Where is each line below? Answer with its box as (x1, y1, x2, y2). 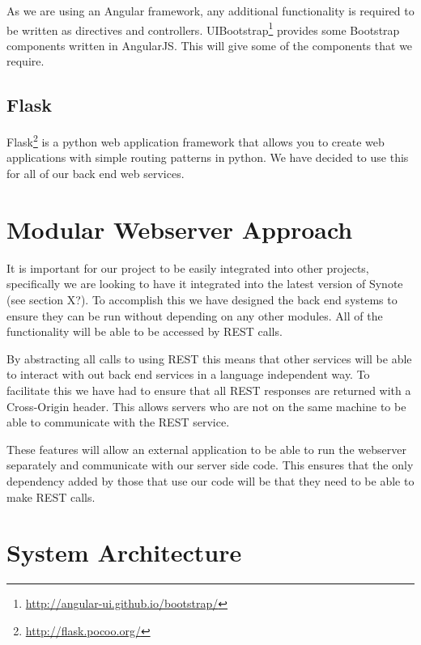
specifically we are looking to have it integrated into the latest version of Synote (6, 275, 403, 292)
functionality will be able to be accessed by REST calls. (6, 323, 283, 340)
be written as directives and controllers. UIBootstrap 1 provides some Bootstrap (6, 19, 400, 38)
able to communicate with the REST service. (6, 414, 230, 431)
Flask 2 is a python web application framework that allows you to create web (6, 131, 385, 150)
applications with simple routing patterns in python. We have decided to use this (6, 149, 409, 166)
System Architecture (6, 536, 242, 569)
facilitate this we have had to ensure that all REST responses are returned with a (6, 381, 411, 398)
